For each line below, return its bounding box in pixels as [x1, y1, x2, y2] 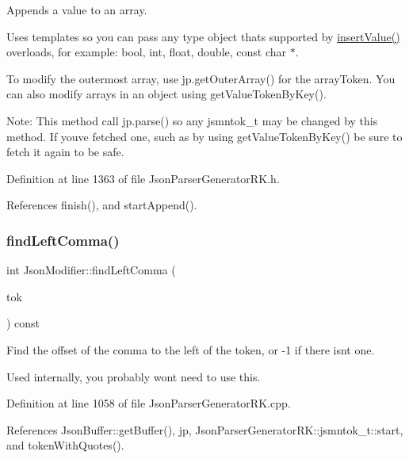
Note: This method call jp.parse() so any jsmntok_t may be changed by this [6, 112, 378, 128]
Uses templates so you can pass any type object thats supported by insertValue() [6, 28, 400, 44]
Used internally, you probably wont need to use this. [6, 368, 261, 384]
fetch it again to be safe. [6, 143, 124, 160]
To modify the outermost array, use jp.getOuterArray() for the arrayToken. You [6, 70, 396, 86]
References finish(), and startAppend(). [6, 197, 197, 213]
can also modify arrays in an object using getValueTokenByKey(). [6, 86, 327, 102]
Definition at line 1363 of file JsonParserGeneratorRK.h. [6, 170, 280, 186]
